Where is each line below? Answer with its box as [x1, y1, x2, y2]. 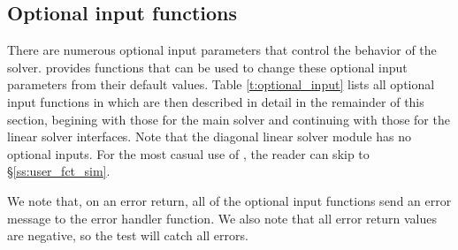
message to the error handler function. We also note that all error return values [7, 208, 437, 227]
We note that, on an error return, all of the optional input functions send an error [7, 191, 452, 209]
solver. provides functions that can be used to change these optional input [7, 57, 408, 76]
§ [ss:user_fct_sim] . [7, 162, 111, 180]
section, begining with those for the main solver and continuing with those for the [7, 110, 450, 128]
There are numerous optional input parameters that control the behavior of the [7, 41, 437, 59]
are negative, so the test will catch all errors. [7, 226, 248, 245]
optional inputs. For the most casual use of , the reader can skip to [7, 144, 370, 163]
